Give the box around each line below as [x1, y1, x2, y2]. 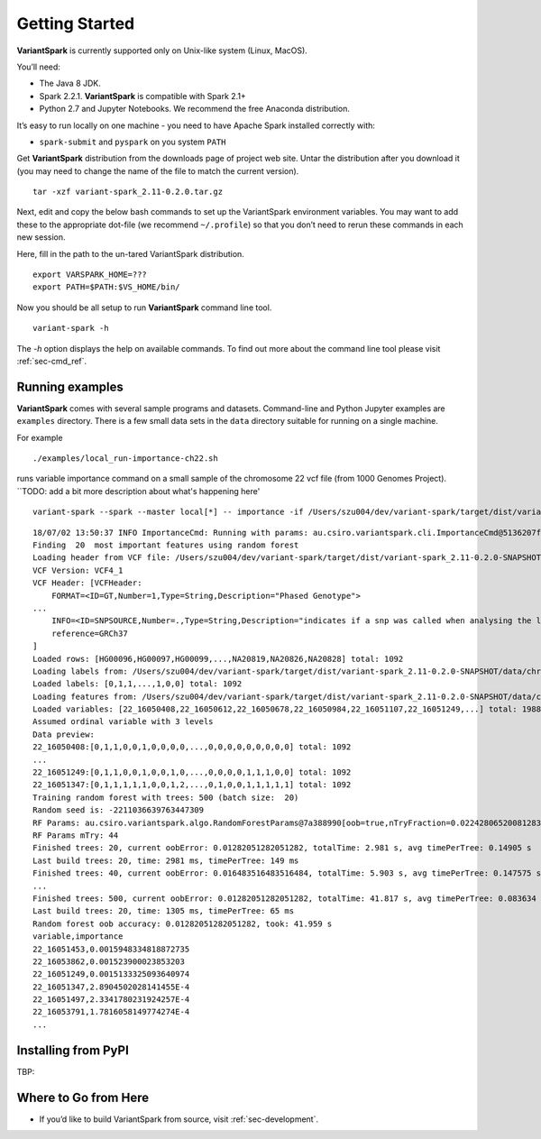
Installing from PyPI [16, 1043, 130, 1058]
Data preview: [32, 729, 95, 739]
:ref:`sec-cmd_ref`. [16, 355, 87, 366]
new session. [16, 232, 66, 243]
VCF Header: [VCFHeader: [32, 578, 142, 588]
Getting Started [16, 14, 135, 33]
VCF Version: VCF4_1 [32, 565, 124, 575]
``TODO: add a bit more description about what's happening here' [16, 485, 261, 496]
